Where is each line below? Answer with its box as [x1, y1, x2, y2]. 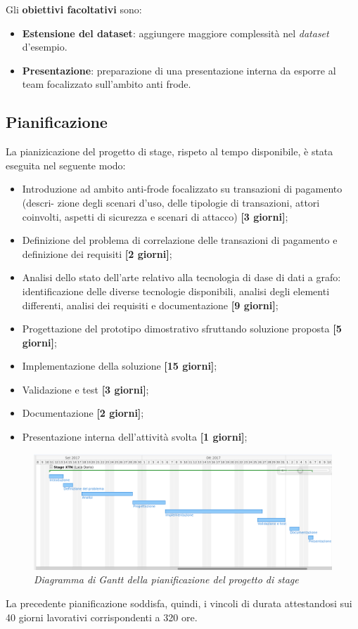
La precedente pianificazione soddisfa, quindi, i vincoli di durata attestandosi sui [6, 595, 352, 610]
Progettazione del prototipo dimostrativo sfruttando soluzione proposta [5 [22, 321, 342, 336]
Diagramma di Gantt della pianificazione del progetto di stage [34, 572, 299, 587]
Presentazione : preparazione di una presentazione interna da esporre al [22, 63, 336, 77]
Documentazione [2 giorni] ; [22, 406, 144, 420]
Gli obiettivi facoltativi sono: [6, 2, 142, 16]
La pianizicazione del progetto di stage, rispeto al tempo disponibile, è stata [6, 144, 333, 159]
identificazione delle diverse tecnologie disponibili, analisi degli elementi [22, 283, 330, 298]
